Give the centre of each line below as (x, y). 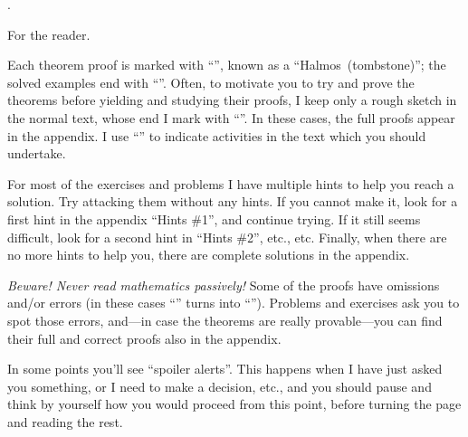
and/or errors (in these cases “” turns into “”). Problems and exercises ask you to (234, 303)
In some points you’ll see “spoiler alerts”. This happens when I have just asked (225, 369)
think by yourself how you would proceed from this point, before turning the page (234, 404)
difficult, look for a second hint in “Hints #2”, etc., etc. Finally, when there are (227, 237)
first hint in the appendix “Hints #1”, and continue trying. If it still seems (214, 218)
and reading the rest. (65, 421)
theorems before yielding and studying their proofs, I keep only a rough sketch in (232, 100)
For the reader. (49, 34)
